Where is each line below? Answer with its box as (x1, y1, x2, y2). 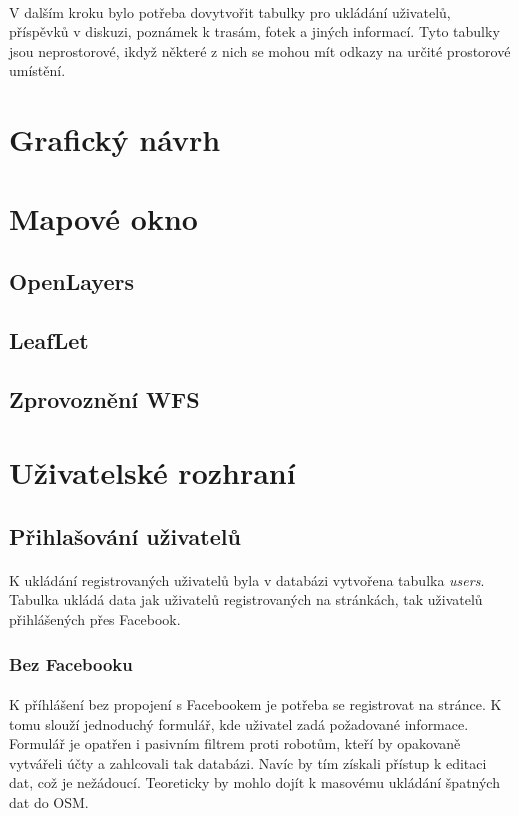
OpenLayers (9, 266, 134, 297)
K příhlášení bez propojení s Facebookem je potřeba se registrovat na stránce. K (9, 694, 502, 715)
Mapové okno (9, 197, 198, 238)
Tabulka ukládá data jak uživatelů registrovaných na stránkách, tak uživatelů (9, 589, 483, 610)
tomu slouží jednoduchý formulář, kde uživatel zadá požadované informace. (9, 713, 469, 734)
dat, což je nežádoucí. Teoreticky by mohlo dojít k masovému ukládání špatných (9, 772, 500, 793)
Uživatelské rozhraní (9, 452, 296, 493)
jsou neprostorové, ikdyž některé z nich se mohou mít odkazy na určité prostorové (9, 40, 511, 61)
